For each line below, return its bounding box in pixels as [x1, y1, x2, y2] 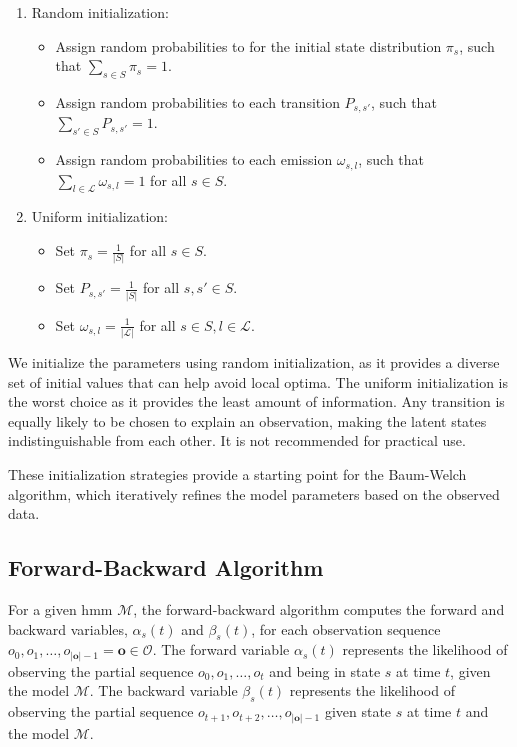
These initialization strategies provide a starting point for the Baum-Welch [8, 463, 467, 484]
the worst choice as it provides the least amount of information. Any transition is [8, 391, 505, 412]
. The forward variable [152, 639, 290, 660]
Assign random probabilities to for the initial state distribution [55, 35, 442, 56]
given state [324, 701, 392, 722]
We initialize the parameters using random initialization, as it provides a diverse [8, 352, 500, 373]
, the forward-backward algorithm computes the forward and [133, 598, 505, 619]
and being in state [269, 660, 381, 681]
